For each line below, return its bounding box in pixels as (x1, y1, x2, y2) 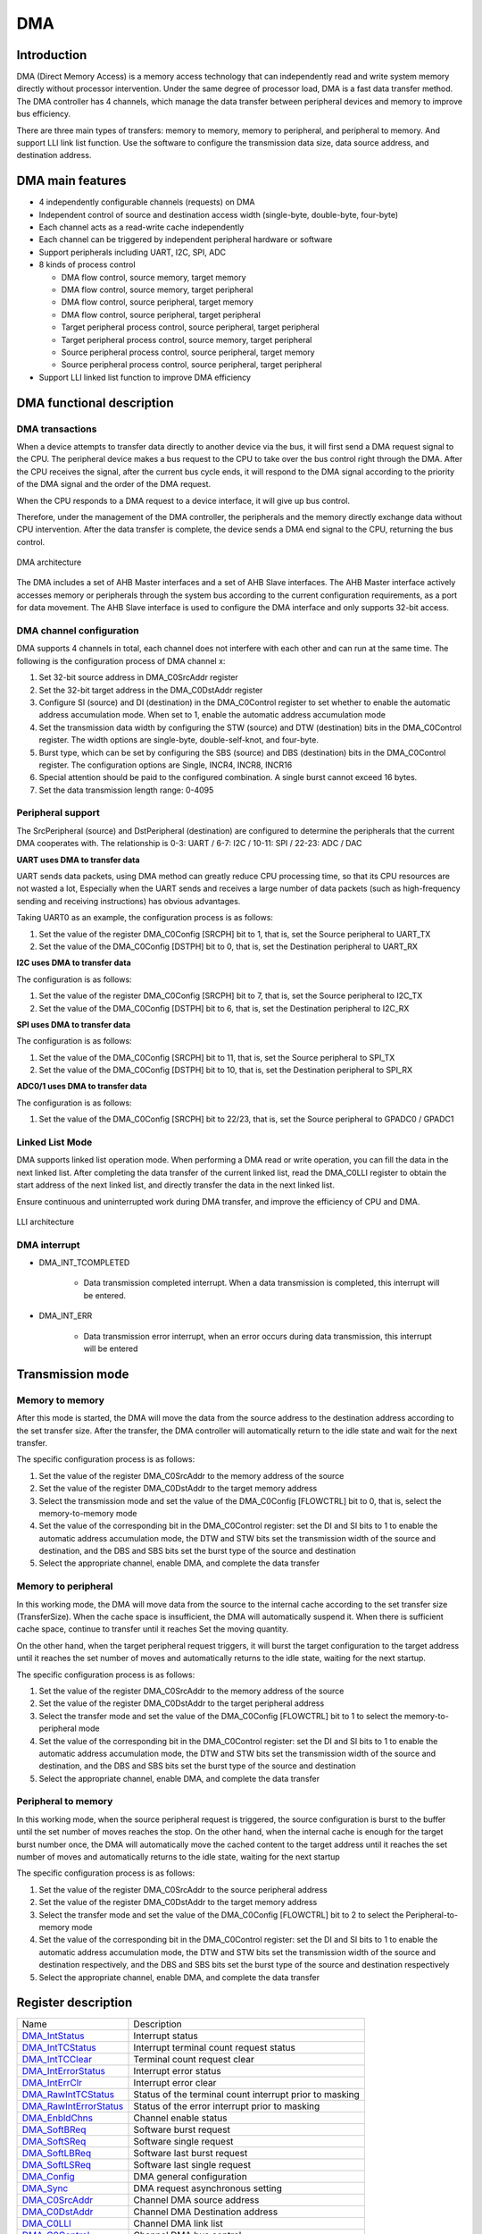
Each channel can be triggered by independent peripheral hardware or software (38, 234, 333, 245)
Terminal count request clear (133, 2053, 254, 2066)
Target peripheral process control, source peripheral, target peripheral (61, 322, 320, 332)
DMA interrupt (16, 1239, 80, 1251)
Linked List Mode (16, 1136, 93, 1148)
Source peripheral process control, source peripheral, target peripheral (61, 359, 322, 370)
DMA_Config (21, 2171, 75, 2183)
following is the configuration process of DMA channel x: (16, 655, 226, 666)
